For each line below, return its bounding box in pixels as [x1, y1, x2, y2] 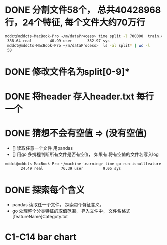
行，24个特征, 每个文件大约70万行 [5, 17, 145, 28]
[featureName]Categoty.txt [12, 214, 68, 220]
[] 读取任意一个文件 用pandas [12, 145, 73, 151]
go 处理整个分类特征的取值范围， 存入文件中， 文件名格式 [12, 208, 131, 214]
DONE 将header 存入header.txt [5, 91, 134, 102]
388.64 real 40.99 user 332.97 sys [7, 38, 110, 43]
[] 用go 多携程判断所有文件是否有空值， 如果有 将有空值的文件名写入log [12, 151, 159, 157]
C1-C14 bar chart [5, 231, 77, 242]
